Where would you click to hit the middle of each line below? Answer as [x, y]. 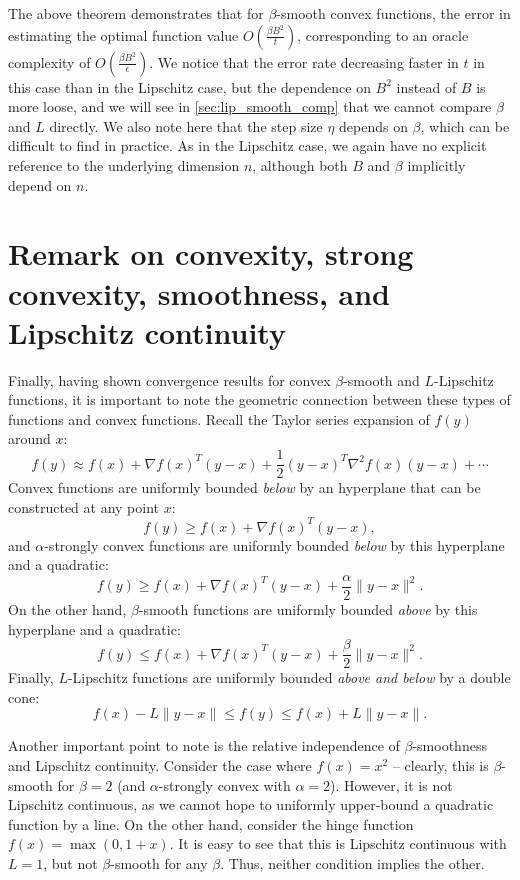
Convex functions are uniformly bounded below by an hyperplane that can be [244, 487]
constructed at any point [84, 506]
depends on [373, 125]
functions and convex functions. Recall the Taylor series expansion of [219, 418]
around [29, 438]
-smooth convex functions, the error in [393, 13]
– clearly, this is [440, 765]
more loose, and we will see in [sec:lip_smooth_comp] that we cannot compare [250, 106]
